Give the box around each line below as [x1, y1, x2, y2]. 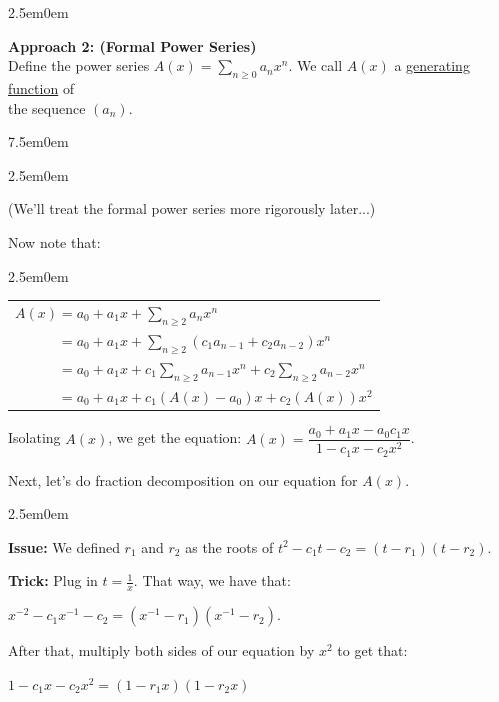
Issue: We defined [8, 536, 120, 557]
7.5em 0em [8, 131, 69, 152]
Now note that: [8, 231, 101, 252]
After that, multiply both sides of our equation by [8, 640, 315, 661]
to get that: [337, 640, 408, 661]
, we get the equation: [108, 427, 242, 448]
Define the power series [8, 55, 150, 76]
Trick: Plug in [8, 570, 98, 591]
